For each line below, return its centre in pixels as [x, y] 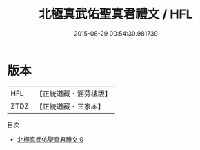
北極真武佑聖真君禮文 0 [50, 139]
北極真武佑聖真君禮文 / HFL [116, 14]
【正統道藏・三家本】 [70, 106]
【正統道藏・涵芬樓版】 [74, 94]
